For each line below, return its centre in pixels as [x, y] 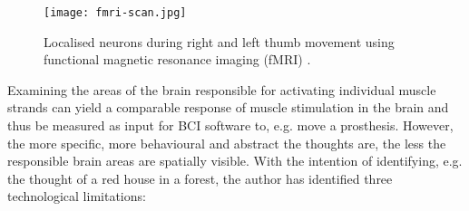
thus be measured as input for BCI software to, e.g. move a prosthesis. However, [230, 125]
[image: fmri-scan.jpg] [115, 13]
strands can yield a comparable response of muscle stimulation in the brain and [228, 107]
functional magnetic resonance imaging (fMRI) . [177, 59]
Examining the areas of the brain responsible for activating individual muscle [222, 89]
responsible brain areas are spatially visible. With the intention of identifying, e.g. [235, 161]
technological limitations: [77, 196]
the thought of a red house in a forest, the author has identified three [200, 178]
